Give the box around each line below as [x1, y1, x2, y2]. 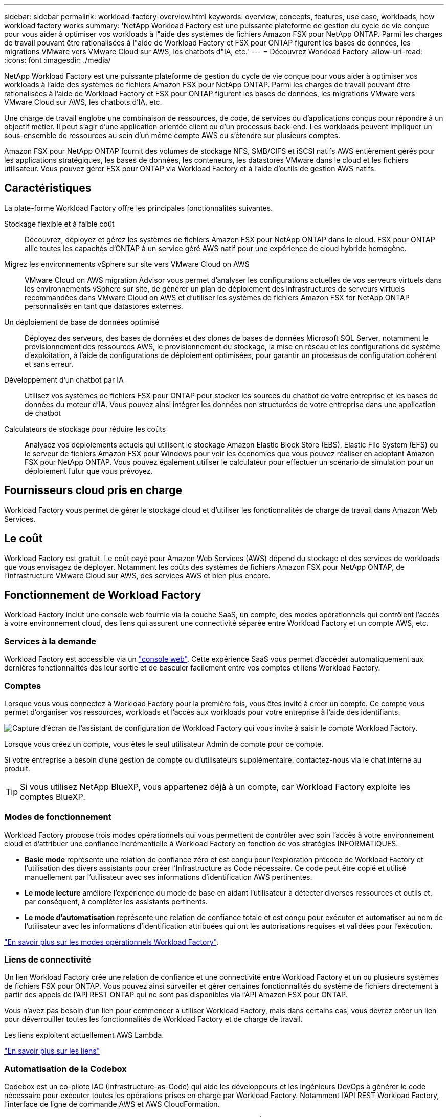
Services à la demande [4, 636, 96, 646]
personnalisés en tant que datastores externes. [25, 301, 183, 310]
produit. [4, 764, 30, 773]
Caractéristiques [4, 182, 92, 195]
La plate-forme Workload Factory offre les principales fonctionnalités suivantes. [4, 203, 273, 212]
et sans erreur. [25, 359, 74, 368]
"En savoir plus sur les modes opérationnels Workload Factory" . [4, 937, 219, 946]
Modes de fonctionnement [4, 812, 111, 822]
